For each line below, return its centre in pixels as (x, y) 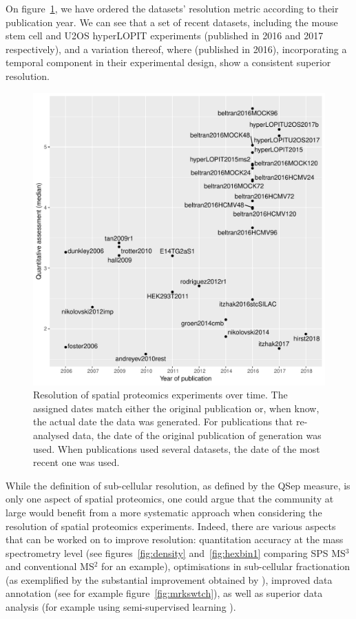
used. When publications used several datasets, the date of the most (177, 448)
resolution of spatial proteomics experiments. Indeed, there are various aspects (171, 526)
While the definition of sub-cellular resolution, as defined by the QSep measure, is (178, 485)
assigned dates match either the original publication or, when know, (176, 408)
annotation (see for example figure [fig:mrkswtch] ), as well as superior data (164, 593)
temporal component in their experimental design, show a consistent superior (168, 62)
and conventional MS (50, 566)
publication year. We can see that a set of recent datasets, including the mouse (172, 22)
